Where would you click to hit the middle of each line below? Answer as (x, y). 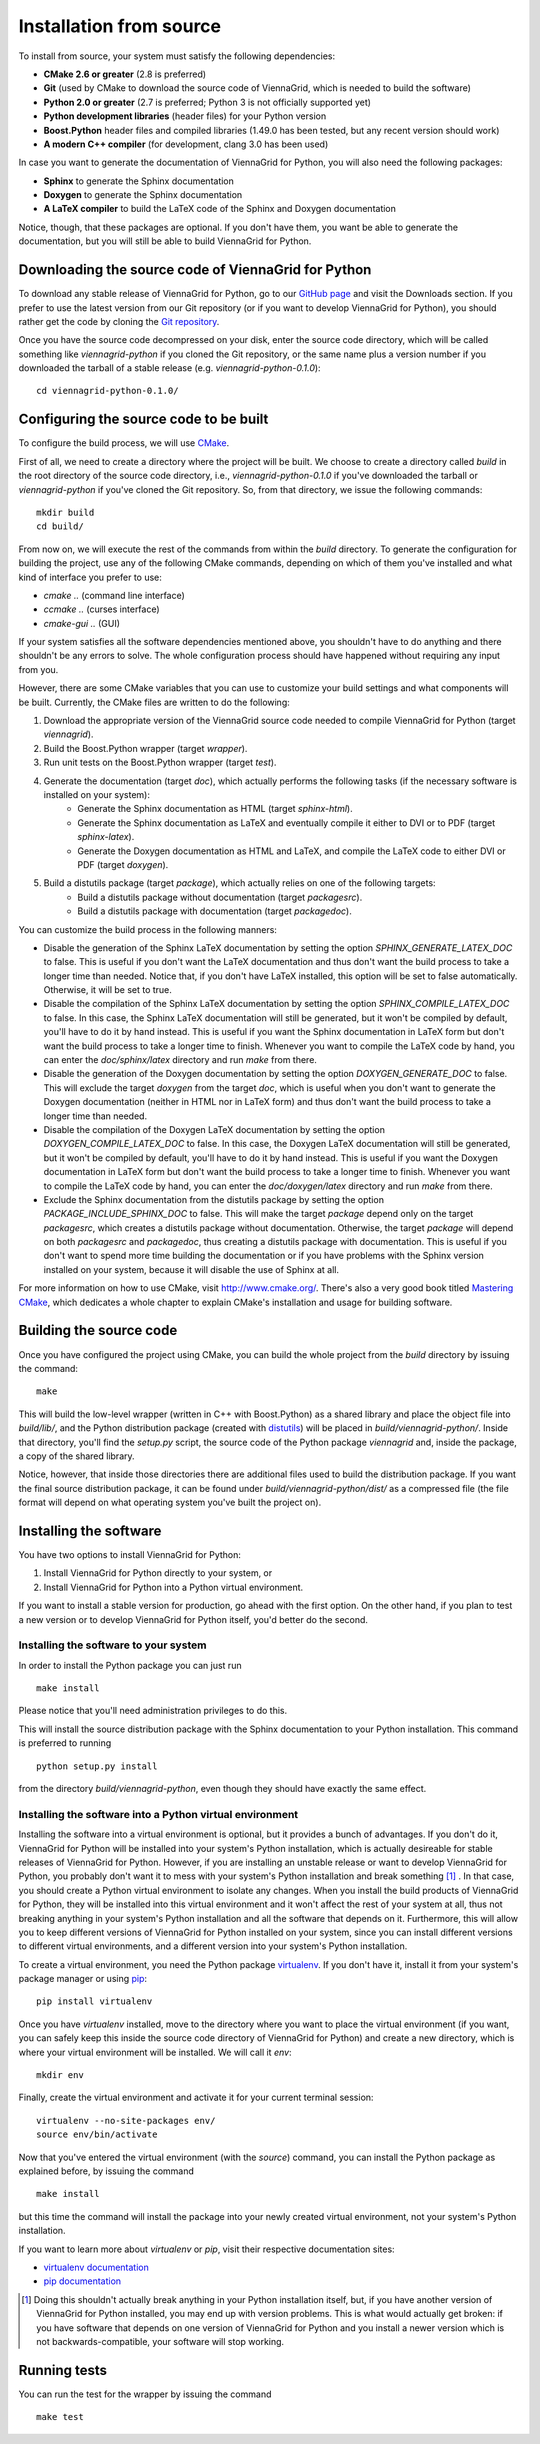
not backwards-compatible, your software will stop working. (160, 2341)
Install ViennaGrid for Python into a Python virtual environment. (173, 1587)
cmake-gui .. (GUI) (81, 623)
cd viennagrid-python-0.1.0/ (107, 391)
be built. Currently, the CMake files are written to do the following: (154, 702)
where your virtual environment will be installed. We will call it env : (155, 2052)
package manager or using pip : (83, 1979)
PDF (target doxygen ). (123, 864)
